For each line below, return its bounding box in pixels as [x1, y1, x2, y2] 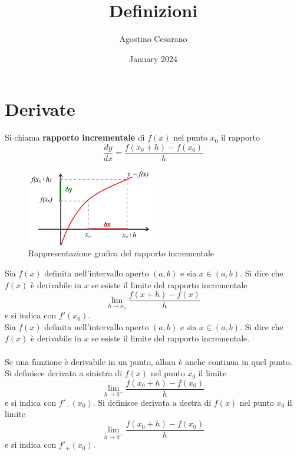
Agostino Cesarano [119, 32, 187, 45]
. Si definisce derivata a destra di [93, 396, 212, 408]
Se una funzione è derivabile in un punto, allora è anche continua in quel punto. [5, 355, 292, 367]
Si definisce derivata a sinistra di [5, 367, 123, 379]
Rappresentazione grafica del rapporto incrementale [28, 247, 214, 259]
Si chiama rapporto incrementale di [5, 131, 145, 144]
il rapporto [221, 131, 260, 144]
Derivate [5, 97, 75, 121]
